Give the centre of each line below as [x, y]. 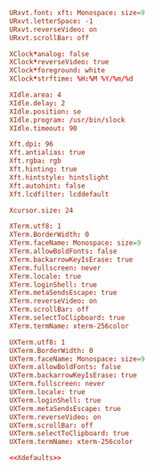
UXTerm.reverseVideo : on [55, 417]
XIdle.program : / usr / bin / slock [67, 120]
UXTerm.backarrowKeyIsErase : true [73, 375]
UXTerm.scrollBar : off [51, 425]
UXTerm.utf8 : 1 [37, 342]
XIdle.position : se [45, 112]
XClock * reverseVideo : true [59, 63]
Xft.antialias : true [48, 153]
